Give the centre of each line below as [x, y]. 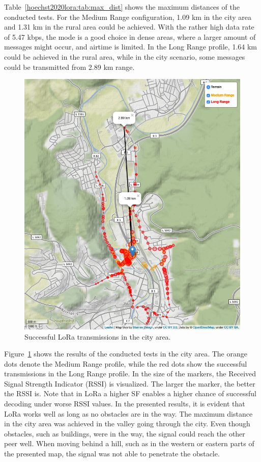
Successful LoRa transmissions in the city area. [98, 336]
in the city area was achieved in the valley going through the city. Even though [127, 424]
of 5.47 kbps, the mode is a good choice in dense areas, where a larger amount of [130, 36]
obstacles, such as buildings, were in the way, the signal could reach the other [125, 433]
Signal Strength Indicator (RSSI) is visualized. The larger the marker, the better [130, 383]
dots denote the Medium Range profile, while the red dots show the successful [126, 363]
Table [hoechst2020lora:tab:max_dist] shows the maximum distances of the [122, 7]
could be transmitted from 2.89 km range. [69, 67]
